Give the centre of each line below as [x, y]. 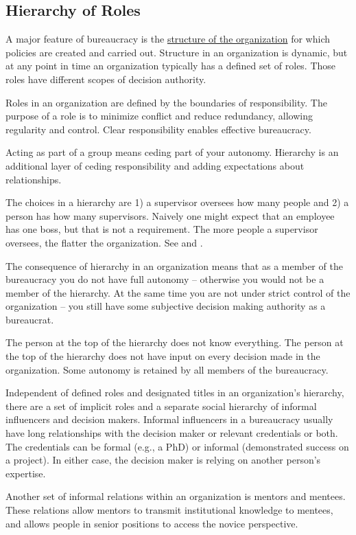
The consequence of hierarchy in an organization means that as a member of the [174, 265]
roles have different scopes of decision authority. [106, 79]
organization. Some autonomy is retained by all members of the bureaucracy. [167, 369]
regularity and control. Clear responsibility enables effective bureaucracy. [158, 129]
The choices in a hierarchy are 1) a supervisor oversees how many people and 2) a [177, 202]
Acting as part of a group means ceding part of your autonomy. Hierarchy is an [172, 152]
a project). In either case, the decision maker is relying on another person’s [163, 460]
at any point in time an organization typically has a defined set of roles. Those [171, 66]
